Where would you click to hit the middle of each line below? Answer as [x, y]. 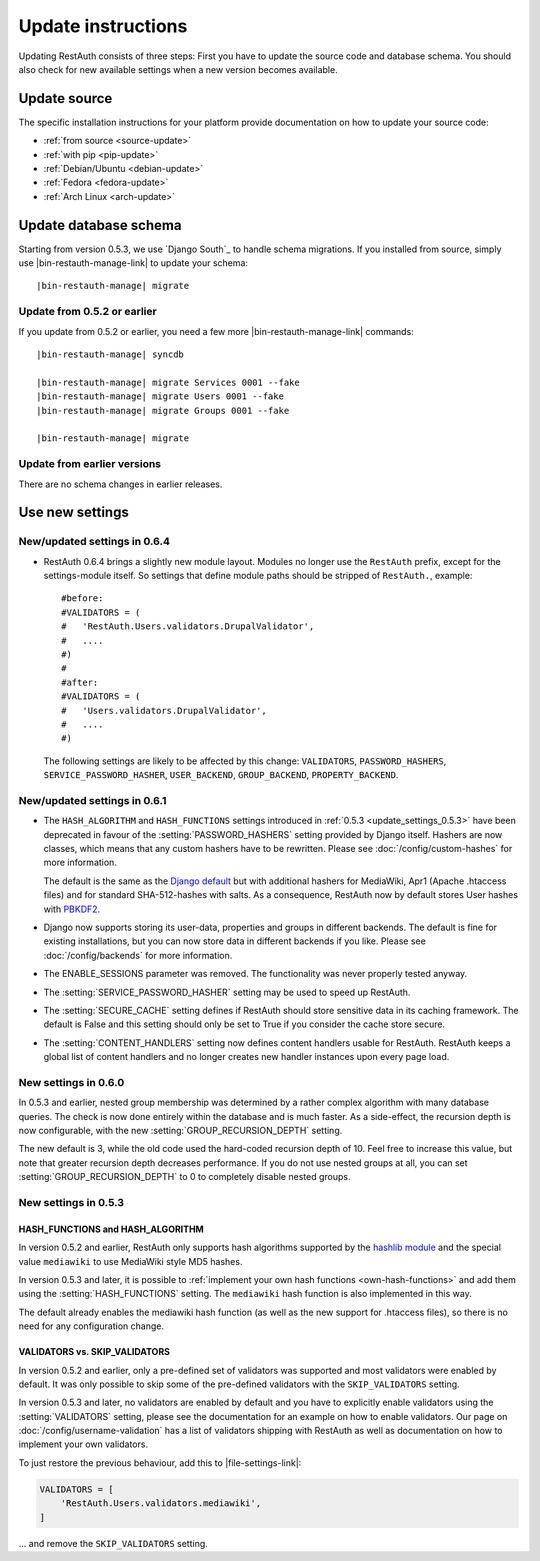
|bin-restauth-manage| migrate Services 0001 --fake [168, 382]
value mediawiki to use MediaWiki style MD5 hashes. [130, 1261]
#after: [80, 682]
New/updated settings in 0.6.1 [92, 800]
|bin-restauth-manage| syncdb [110, 354]
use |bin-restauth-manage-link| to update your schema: [133, 263]
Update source [65, 98]
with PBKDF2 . [72, 909]
